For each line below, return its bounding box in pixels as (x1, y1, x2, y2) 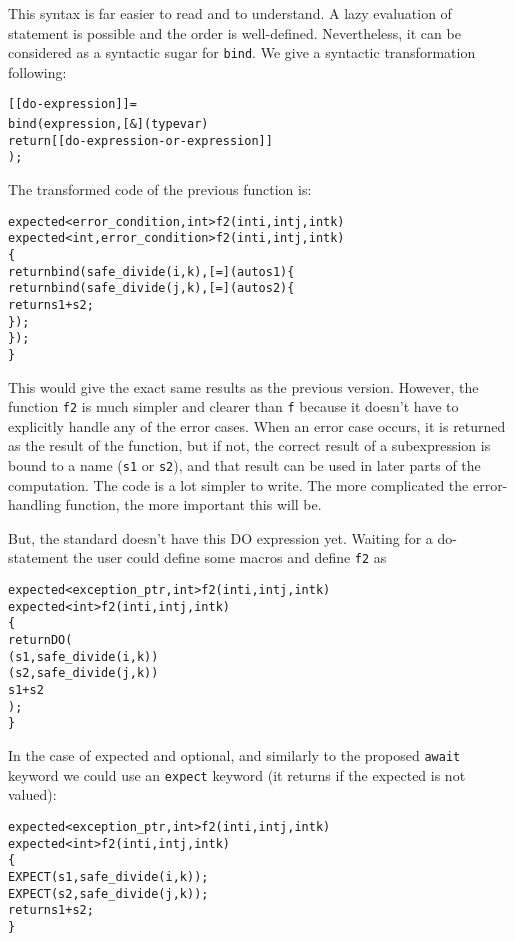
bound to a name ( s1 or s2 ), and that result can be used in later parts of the (8, 455, 481, 475)
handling (8, 494, 61, 515)
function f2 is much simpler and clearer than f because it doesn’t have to (8, 396, 459, 417)
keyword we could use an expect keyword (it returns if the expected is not (8, 764, 466, 785)
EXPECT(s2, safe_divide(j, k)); (8, 886, 209, 901)
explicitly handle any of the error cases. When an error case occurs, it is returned (8, 415, 506, 436)
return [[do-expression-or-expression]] (8, 133, 273, 148)
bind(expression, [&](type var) (8, 117, 209, 132)
